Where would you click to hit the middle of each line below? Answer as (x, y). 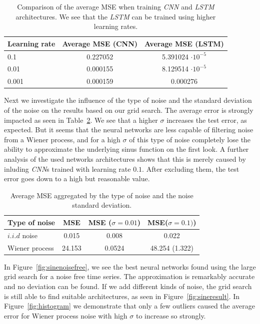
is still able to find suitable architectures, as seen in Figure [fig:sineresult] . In (122, 296)
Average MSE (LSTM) (184, 43)
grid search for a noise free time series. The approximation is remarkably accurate (129, 276)
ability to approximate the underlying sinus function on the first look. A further (126, 149)
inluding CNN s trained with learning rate (67, 168)
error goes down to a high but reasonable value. (77, 178)
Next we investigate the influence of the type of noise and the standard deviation (128, 100)
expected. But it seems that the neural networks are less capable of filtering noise (129, 130)
